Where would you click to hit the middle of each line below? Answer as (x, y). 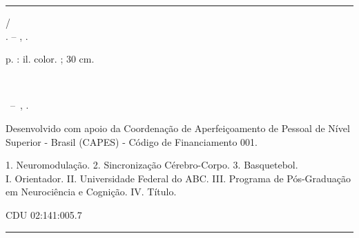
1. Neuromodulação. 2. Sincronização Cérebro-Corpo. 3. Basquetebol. (152, 165)
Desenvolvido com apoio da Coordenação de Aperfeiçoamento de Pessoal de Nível (178, 128)
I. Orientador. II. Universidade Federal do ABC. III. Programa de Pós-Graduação (178, 178)
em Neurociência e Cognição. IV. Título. (91, 192)
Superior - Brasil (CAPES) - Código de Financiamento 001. (132, 141)
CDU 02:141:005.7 (44, 214)
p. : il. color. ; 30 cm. (50, 59)
